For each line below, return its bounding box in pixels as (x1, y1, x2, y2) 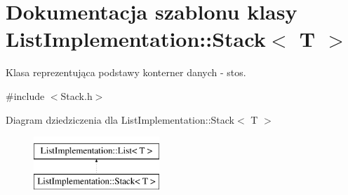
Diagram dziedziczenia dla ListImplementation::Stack (6, 112, 235, 127)
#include (6, 88, 45, 103)
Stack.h (60, 88, 93, 103)
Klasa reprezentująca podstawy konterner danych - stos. (6, 65, 246, 80)
